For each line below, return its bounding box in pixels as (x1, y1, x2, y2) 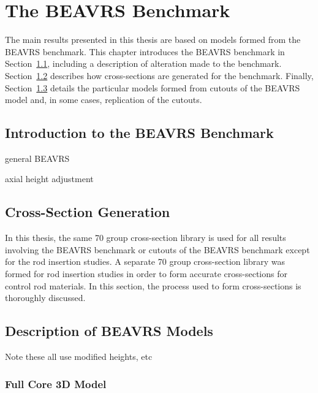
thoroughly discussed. (5, 291, 86, 304)
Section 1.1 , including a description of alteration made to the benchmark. (5, 57, 282, 70)
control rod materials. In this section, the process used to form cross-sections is (5, 279, 301, 292)
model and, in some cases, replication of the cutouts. (5, 93, 202, 106)
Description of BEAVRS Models (5, 321, 213, 340)
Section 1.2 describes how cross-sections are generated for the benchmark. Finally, (5, 69, 314, 82)
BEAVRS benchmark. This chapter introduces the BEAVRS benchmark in (5, 45, 285, 58)
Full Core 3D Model (5, 376, 107, 391)
